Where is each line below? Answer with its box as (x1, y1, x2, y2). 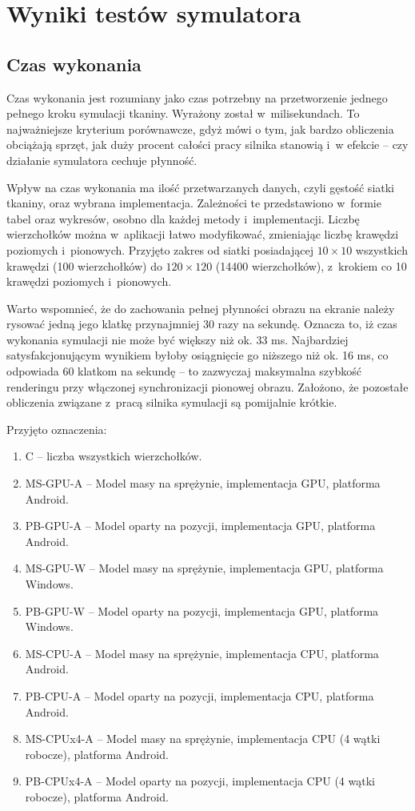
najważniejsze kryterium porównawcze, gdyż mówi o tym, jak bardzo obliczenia (6, 120, 394, 137)
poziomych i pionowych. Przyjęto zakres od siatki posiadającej (6, 241, 313, 258)
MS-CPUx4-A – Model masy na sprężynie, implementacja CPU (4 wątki (25, 730, 381, 747)
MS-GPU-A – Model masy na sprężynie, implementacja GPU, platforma (25, 475, 381, 492)
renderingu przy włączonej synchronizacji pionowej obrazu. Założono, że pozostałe (6, 378, 409, 395)
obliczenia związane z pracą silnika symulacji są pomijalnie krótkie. (6, 394, 337, 411)
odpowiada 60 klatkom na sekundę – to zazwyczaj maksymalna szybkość (6, 363, 361, 379)
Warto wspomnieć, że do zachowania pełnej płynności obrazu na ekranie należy (6, 299, 395, 316)
